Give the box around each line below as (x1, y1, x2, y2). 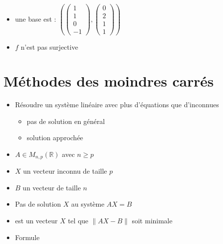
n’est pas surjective (21, 42, 78, 52)
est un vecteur (15, 215, 58, 225)
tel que (68, 215, 88, 225)
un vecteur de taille (23, 182, 81, 192)
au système (71, 199, 105, 209)
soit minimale (132, 215, 172, 225)
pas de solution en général (27, 116, 105, 126)
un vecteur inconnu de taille (23, 166, 107, 176)
